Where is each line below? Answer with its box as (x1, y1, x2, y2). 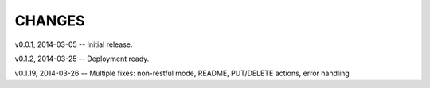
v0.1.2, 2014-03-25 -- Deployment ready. (14, 54, 150, 63)
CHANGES (14, 12, 85, 29)
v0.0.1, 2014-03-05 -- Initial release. (14, 40, 133, 49)
